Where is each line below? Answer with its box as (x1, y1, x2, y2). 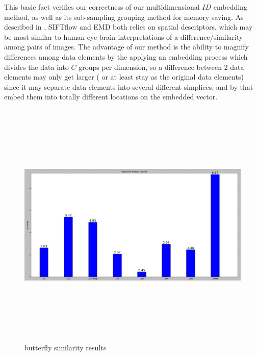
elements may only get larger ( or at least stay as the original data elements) (4, 71, 244, 82)
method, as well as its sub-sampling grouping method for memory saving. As (4, 11, 244, 22)
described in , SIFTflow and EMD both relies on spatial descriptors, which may (4, 21, 253, 32)
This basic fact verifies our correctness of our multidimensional (4, 2, 200, 12)
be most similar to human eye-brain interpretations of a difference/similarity (4, 31, 243, 42)
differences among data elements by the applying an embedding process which (4, 51, 248, 62)
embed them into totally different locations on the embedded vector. (4, 91, 218, 102)
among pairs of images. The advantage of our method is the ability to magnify (4, 41, 249, 52)
